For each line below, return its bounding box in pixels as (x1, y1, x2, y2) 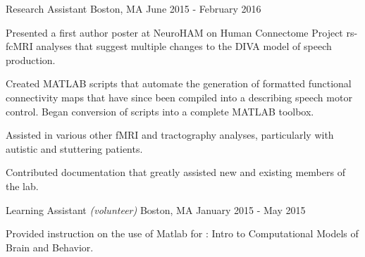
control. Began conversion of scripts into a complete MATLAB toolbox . (6, 104, 314, 118)
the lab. (6, 178, 39, 193)
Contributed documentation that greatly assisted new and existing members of (6, 165, 345, 180)
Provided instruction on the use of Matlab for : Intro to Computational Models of (6, 226, 359, 241)
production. (6, 52, 56, 67)
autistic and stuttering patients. (6, 141, 143, 156)
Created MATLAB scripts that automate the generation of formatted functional (6, 76, 352, 91)
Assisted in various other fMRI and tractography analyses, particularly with (6, 127, 334, 142)
